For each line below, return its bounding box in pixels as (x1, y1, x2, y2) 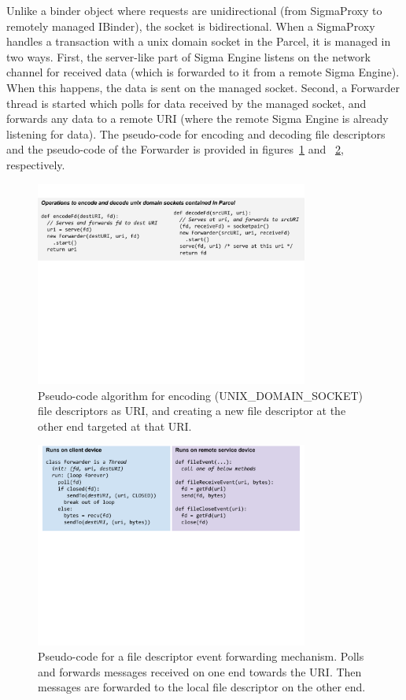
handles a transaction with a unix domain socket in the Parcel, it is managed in (6, 33, 391, 50)
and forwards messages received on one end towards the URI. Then (38, 663, 362, 680)
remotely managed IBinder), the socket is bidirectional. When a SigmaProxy (6, 17, 375, 34)
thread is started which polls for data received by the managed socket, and (6, 94, 367, 111)
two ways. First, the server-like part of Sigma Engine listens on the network (6, 48, 371, 65)
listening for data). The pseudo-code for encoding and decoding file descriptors (6, 125, 386, 142)
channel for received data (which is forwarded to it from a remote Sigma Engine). (6, 64, 400, 80)
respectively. (6, 156, 65, 172)
